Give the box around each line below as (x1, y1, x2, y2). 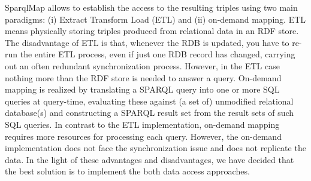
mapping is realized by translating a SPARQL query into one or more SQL (5, 83, 280, 96)
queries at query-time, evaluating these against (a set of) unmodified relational (5, 94, 294, 107)
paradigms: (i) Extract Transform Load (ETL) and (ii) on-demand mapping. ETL (5, 13, 306, 25)
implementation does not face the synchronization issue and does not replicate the (5, 142, 306, 154)
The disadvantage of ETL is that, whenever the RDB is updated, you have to (5, 36, 289, 48)
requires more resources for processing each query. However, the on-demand (5, 130, 282, 142)
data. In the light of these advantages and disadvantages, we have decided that (5, 153, 294, 165)
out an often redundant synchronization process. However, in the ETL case (5, 59, 280, 72)
